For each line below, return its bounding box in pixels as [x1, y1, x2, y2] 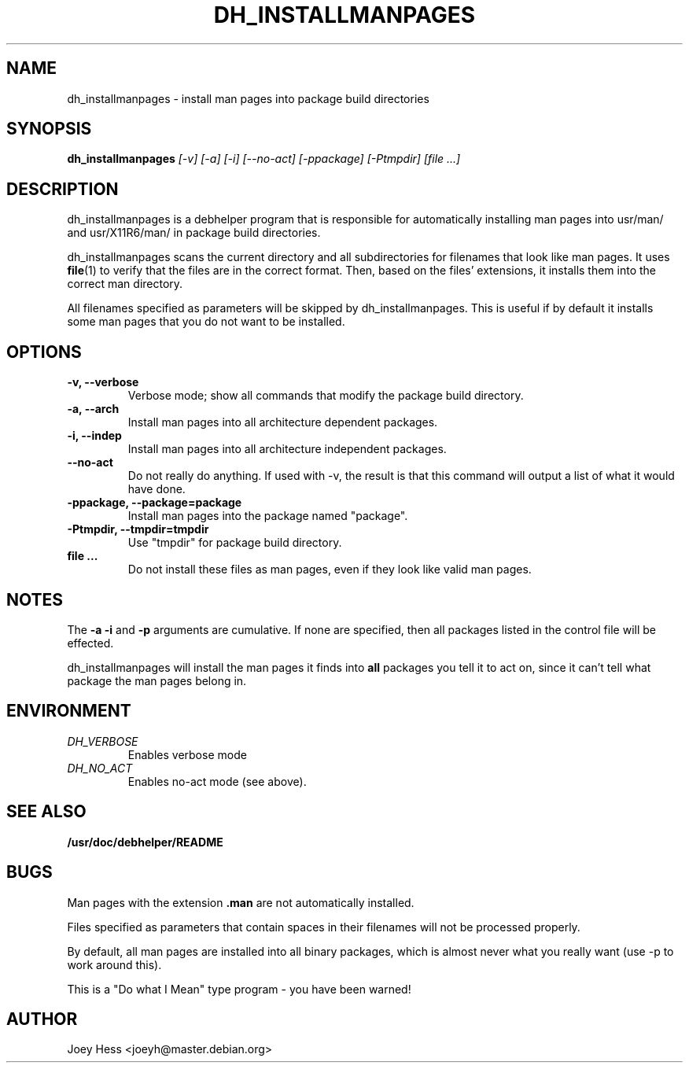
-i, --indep [67, 429, 122, 443]
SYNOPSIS [6, 119, 92, 139]
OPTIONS [6, 341, 82, 362]
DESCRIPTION [6, 179, 119, 199]
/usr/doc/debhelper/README [67, 835, 223, 849]
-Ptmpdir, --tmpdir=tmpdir [67, 522, 209, 536]
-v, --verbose [67, 375, 139, 389]
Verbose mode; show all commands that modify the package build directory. [127, 389, 524, 403]
